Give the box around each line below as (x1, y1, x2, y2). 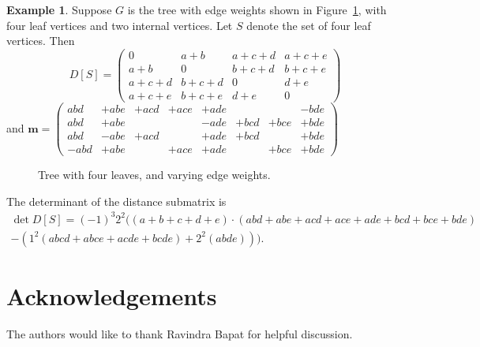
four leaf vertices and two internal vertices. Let (6, 17, 233, 33)
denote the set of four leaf (246, 17, 371, 33)
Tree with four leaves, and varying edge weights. (38, 166, 271, 183)
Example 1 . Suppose (6, 2, 112, 17)
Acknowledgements (6, 280, 217, 312)
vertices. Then (6, 32, 75, 49)
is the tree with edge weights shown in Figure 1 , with (127, 2, 387, 17)
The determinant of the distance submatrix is (6, 192, 227, 209)
